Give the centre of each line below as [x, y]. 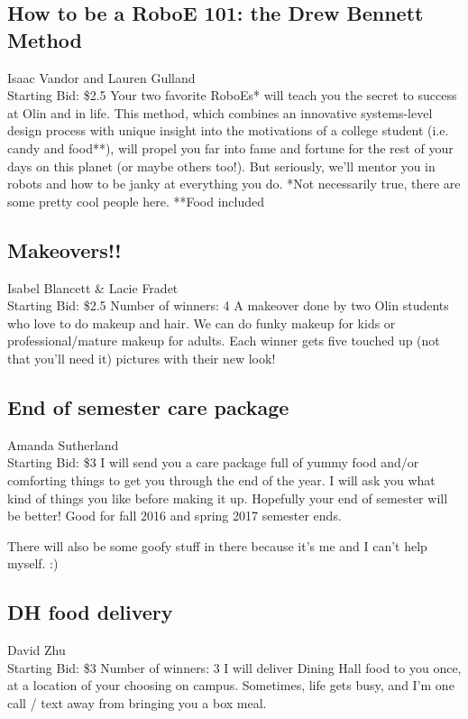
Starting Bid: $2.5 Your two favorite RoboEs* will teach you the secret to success [232, 95]
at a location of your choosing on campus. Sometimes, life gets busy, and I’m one [231, 685]
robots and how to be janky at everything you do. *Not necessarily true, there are [234, 184]
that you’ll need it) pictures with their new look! [142, 358]
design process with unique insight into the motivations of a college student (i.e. [228, 130]
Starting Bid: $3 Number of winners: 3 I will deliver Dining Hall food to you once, [234, 667]
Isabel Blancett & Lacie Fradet [93, 287]
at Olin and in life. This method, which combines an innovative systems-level [220, 112]
